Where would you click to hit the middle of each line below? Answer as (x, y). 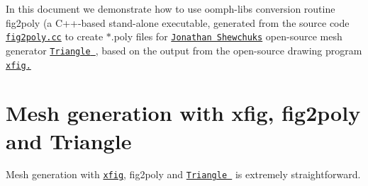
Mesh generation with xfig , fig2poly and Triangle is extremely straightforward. (183, 174)
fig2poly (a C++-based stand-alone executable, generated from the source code (178, 22)
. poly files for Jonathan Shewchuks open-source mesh (227, 36)
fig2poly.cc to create (55, 36)
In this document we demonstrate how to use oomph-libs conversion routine (171, 8)
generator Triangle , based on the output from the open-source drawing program (184, 50)
